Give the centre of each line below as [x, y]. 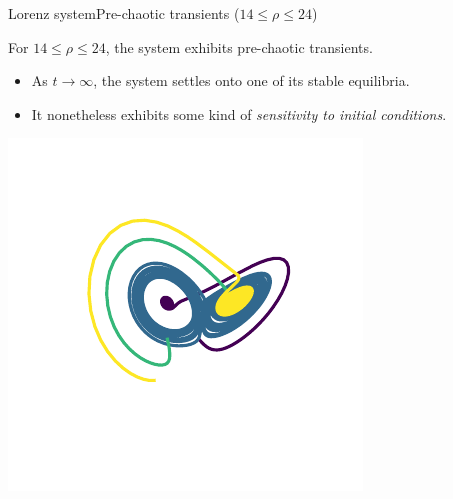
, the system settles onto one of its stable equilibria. [251, 80]
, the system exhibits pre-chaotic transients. [239, 46]
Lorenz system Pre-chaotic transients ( [124, 13]
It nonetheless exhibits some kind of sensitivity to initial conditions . [239, 113]
